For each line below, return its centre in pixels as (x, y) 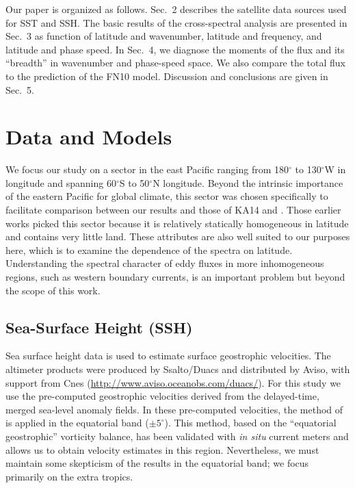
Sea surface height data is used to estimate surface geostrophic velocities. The (168, 356)
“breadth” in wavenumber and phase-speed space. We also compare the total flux (176, 63)
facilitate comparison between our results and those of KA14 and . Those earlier (173, 210)
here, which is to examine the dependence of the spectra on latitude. (149, 249)
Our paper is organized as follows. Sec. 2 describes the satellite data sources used (176, 9)
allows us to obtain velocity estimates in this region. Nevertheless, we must (162, 449)
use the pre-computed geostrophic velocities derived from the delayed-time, (162, 396)
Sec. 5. (20, 89)
